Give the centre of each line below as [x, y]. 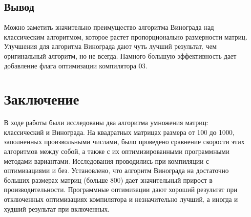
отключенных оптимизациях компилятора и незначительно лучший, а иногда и [121, 199]
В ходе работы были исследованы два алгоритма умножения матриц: [106, 122]
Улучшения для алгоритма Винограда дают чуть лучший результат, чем [110, 46]
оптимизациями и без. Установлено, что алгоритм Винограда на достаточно [116, 170]
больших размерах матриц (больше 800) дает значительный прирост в [108, 180]
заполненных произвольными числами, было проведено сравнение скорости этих [124, 141]
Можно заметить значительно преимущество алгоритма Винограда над [109, 27]
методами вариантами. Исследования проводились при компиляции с [106, 161]
